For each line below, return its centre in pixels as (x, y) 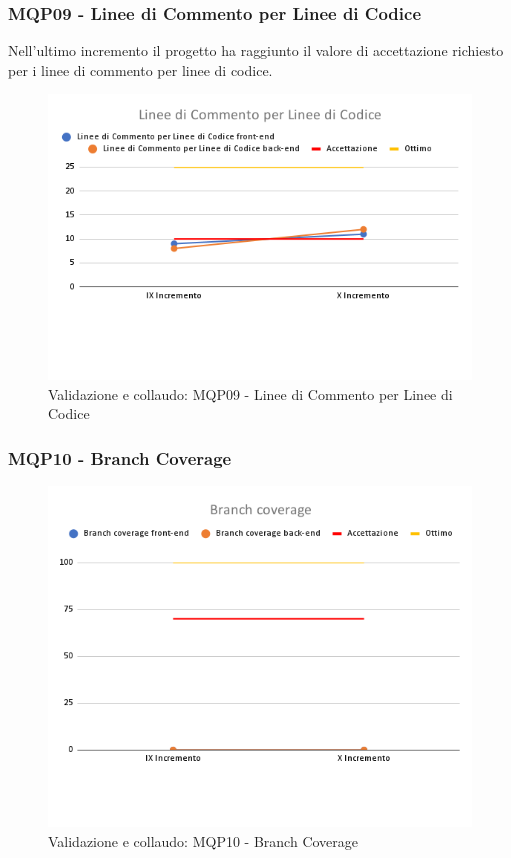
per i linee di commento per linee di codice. (140, 69)
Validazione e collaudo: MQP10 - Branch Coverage (203, 840)
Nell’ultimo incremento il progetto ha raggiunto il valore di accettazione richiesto (256, 50)
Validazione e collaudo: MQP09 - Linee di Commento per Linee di (250, 393)
